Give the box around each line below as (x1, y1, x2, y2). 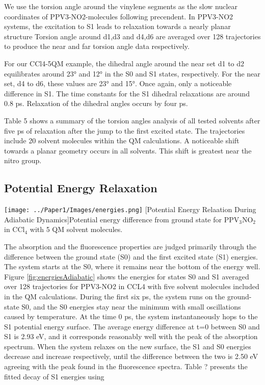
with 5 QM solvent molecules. (30, 224, 123, 235)
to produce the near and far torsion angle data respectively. (4, 41, 190, 52)
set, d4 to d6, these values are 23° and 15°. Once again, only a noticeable (4, 78, 232, 89)
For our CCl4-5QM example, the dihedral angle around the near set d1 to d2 (4, 58, 245, 68)
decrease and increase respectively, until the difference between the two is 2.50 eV (4, 351, 258, 362)
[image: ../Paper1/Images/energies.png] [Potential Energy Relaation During (4, 204, 256, 215)
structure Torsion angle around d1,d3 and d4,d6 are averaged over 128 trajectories (4, 31, 261, 41)
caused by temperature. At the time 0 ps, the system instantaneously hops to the (4, 311, 258, 322)
